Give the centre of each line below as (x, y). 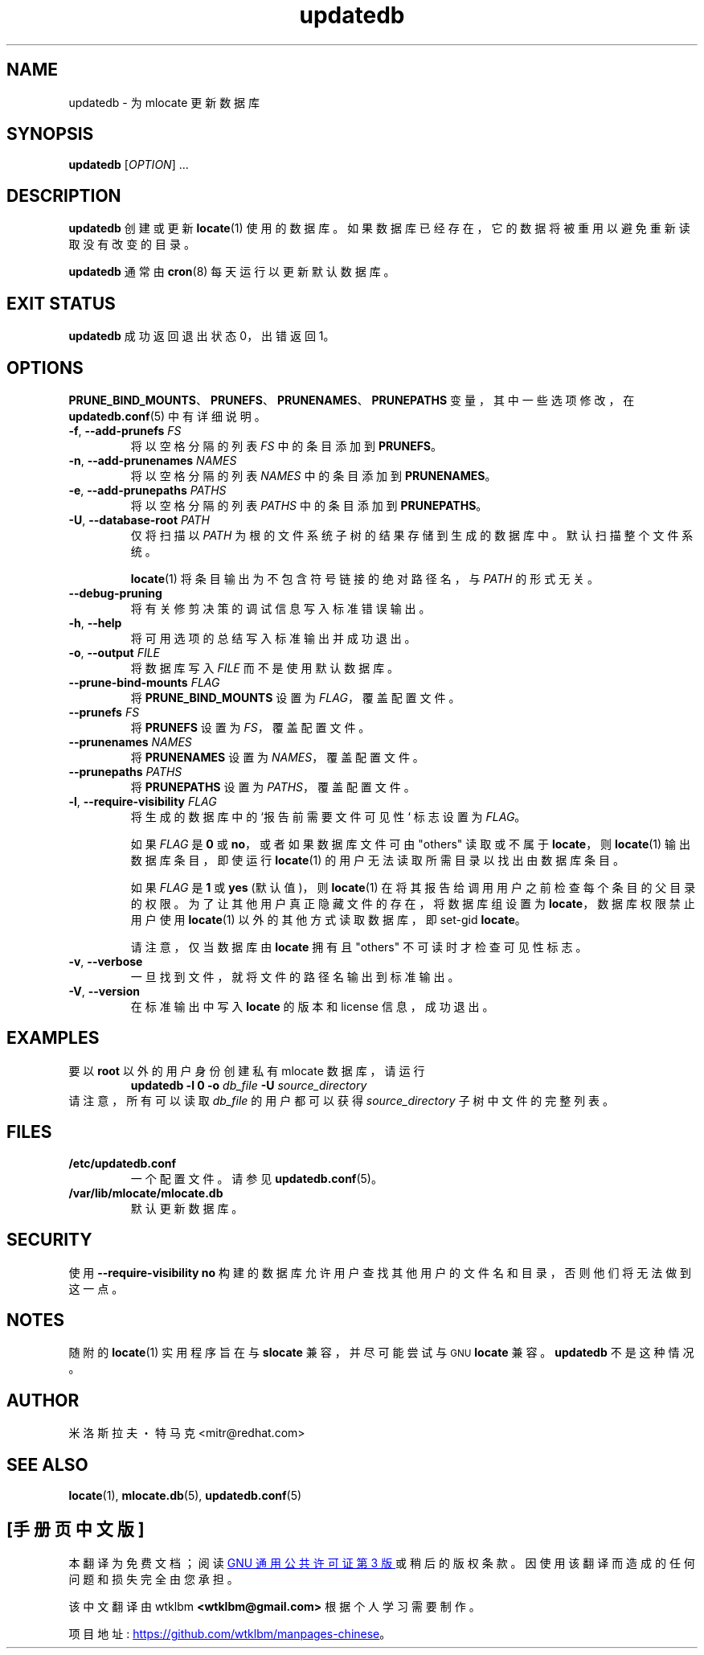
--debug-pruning (115, 593)
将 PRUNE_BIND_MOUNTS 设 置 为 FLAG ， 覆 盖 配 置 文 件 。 (295, 697)
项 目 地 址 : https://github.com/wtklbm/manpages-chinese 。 (230, 1633)
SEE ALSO (47, 1464)
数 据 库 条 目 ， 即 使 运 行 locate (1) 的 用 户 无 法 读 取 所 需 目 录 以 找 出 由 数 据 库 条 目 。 (377, 860)
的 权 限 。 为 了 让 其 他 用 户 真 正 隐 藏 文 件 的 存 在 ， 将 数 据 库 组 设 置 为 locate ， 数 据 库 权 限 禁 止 (413, 903)
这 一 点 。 (96, 1288)
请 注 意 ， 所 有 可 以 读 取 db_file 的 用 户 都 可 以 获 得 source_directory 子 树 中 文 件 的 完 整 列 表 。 (342, 1100)
